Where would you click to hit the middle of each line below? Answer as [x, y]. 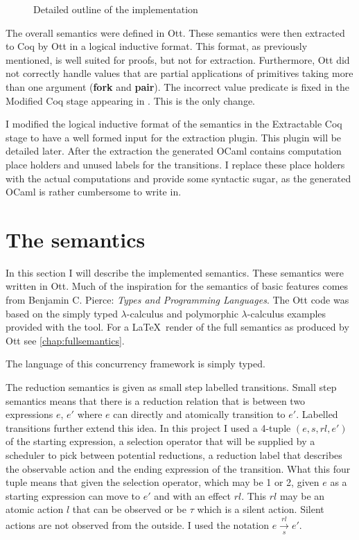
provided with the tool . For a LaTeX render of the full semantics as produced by [177, 327]
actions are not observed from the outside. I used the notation [137, 524]
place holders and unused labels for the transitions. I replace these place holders [175, 164]
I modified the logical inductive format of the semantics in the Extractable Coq [174, 124]
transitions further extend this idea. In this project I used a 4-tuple [148, 427]
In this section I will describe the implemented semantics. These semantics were [175, 272]
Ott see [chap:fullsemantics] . [65, 340]
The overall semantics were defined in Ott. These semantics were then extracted [175, 32]
